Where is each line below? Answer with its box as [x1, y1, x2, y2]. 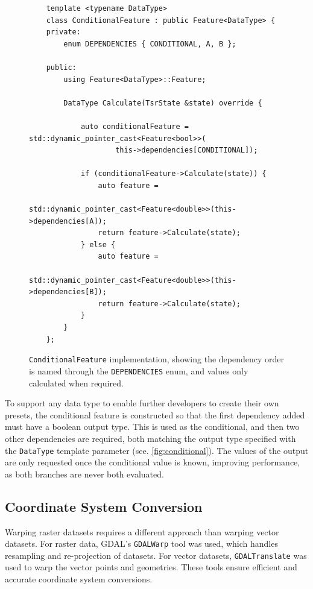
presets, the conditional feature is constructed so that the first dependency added [5, 408, 305, 421]
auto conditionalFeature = [80, 122, 189, 131]
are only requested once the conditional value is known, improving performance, [5, 456, 300, 468]
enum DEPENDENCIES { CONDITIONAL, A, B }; [63, 39, 236, 48]
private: [46, 28, 81, 37]
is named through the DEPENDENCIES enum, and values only [29, 364, 248, 377]
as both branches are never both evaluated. [5, 467, 164, 480]
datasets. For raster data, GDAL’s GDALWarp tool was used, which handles [5, 537, 278, 550]
